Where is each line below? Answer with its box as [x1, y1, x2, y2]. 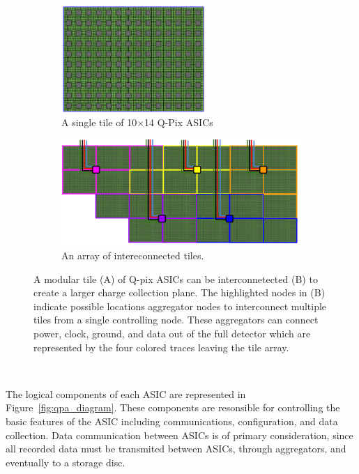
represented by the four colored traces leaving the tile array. [33, 339, 289, 354]
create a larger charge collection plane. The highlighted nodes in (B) [33, 285, 326, 300]
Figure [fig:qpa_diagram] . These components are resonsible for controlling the [6, 400, 340, 415]
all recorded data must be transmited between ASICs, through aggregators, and [6, 441, 346, 456]
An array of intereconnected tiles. [61, 248, 204, 263]
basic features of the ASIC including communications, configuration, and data [6, 413, 338, 428]
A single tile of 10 [61, 114, 137, 129]
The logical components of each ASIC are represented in [6, 386, 246, 401]
